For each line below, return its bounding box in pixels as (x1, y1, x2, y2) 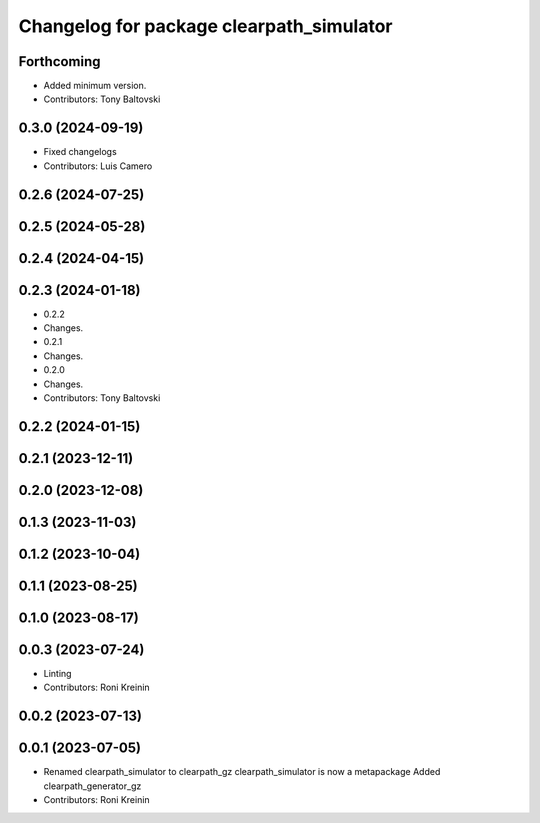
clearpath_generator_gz (43, 780, 142, 792)
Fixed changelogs (43, 146, 117, 158)
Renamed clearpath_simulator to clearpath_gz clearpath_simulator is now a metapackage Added (43, 766, 441, 778)
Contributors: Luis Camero (43, 160, 153, 172)
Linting (43, 668, 72, 680)
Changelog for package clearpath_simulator (18, 15, 393, 37)
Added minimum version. (43, 80, 147, 92)
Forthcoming (18, 53, 101, 70)
